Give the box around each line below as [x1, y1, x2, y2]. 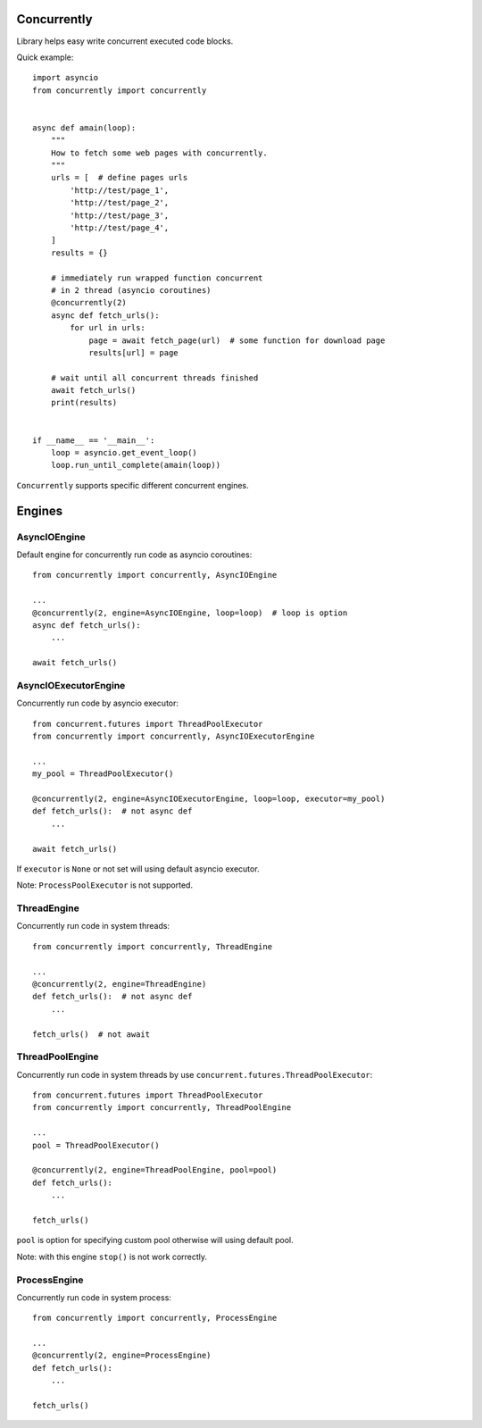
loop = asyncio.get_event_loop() [50, 447, 198, 458]
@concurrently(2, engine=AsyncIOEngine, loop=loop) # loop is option [32, 607, 348, 618]
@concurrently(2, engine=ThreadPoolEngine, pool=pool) [32, 1165, 278, 1175]
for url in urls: [70, 322, 146, 333]
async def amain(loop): [32, 122, 137, 133]
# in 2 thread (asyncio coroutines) [50, 285, 212, 295]
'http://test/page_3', [70, 210, 170, 221]
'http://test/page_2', [70, 197, 170, 208]
